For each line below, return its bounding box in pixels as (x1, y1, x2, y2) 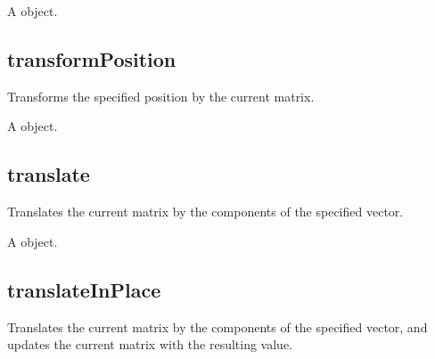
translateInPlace (7, 275, 161, 303)
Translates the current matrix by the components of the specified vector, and (7, 317, 428, 336)
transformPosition (7, 45, 176, 72)
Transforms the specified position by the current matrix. (7, 86, 315, 105)
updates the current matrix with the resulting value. (7, 335, 292, 354)
